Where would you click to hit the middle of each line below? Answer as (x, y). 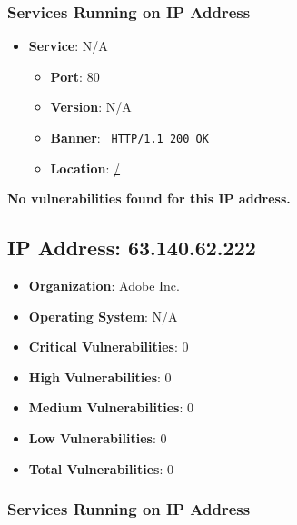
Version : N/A (91, 107)
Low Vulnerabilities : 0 (98, 438)
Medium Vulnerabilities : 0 (111, 407)
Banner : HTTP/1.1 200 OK (129, 137)
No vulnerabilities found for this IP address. (149, 198)
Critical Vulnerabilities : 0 (109, 347)
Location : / (85, 168)
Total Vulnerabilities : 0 (101, 468)
